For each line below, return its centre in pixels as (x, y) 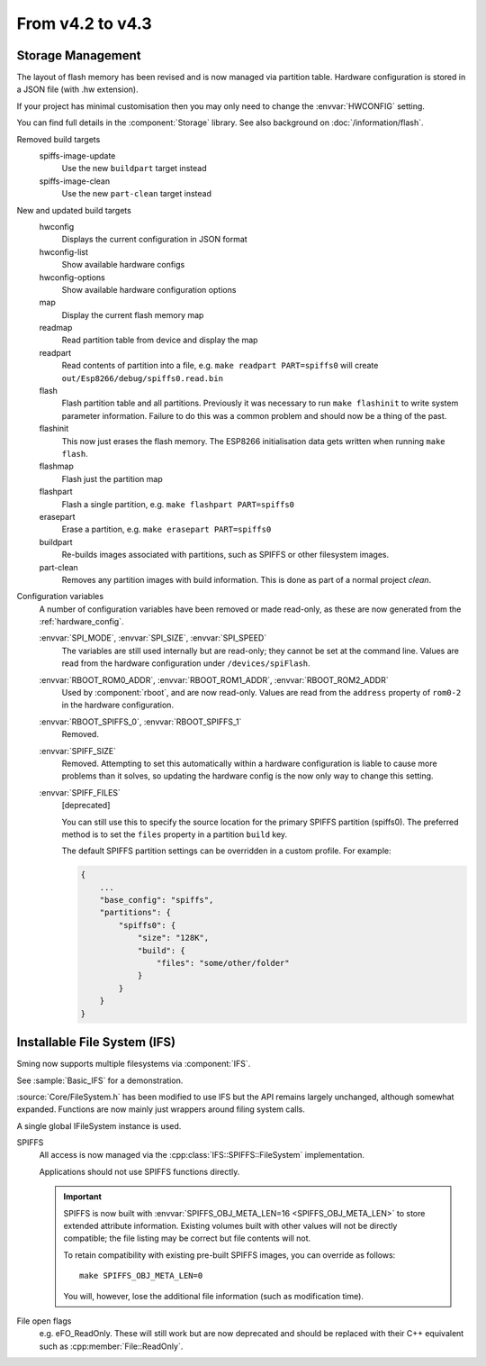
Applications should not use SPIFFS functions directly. (139, 1171)
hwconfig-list (64, 251)
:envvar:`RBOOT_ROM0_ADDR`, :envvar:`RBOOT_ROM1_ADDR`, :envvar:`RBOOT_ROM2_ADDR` (214, 679)
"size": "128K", (173, 938)
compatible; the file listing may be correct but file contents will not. (187, 1238)
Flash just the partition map (112, 478)
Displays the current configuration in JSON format (154, 240)
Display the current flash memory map (133, 314)
